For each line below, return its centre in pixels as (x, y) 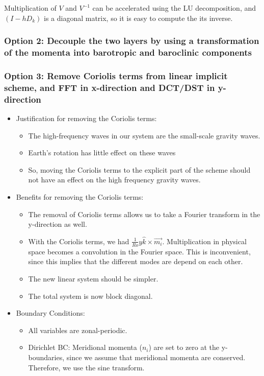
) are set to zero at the (184, 347)
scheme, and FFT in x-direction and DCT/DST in (110, 87)
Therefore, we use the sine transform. (86, 367)
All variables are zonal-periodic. (78, 330)
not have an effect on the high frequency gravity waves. (114, 180)
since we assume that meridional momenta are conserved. (156, 357)
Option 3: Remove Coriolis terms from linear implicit (116, 75)
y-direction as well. (58, 224)
